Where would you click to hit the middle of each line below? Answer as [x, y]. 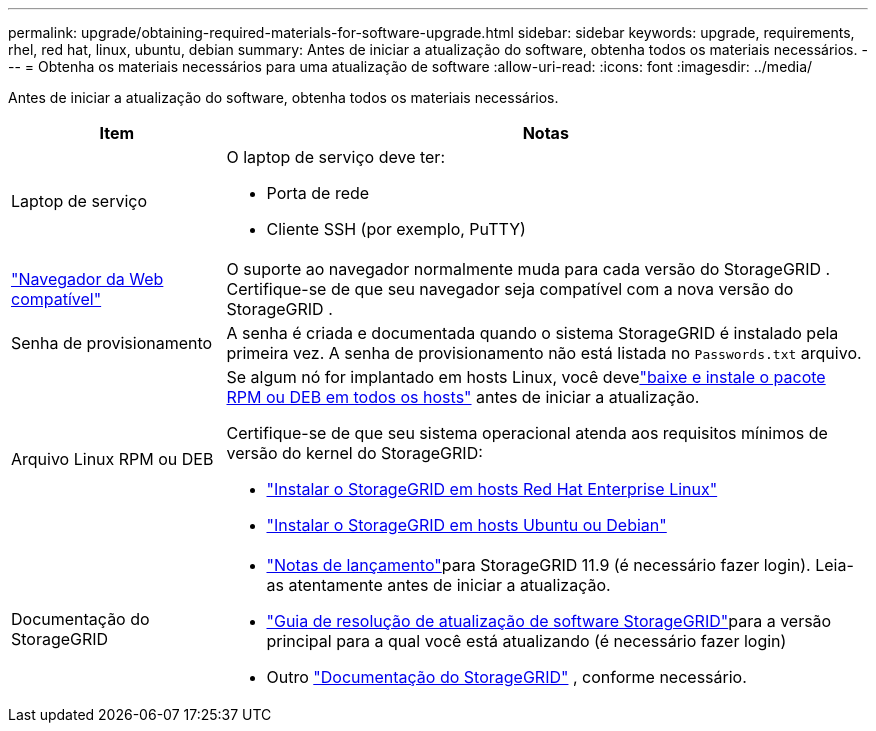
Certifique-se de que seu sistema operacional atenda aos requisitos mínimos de [527, 433]
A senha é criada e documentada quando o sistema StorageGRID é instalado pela [532, 333]
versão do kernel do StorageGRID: [354, 453]
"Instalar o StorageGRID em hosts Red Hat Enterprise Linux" [492, 489]
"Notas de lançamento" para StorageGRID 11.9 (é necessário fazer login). [538, 565]
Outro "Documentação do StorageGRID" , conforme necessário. [506, 677]
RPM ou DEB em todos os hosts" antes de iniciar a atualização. [463, 397]
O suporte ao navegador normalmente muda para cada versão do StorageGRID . [528, 269]
